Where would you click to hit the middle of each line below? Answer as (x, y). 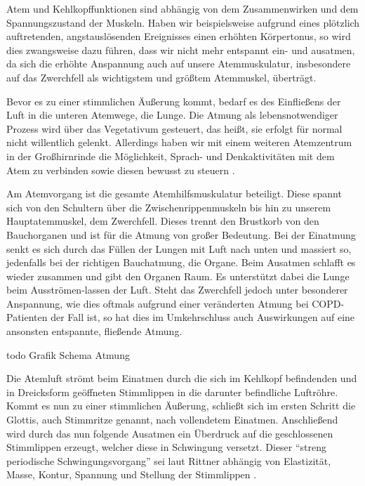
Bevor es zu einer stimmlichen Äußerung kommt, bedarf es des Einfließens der (174, 101)
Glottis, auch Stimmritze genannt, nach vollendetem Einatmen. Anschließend (172, 420)
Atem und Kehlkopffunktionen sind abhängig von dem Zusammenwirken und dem (182, 8)
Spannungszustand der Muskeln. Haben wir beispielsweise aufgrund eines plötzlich (183, 22)
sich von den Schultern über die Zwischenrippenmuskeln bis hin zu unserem (169, 207)
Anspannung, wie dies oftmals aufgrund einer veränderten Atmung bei (158, 303)
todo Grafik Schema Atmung (68, 354)
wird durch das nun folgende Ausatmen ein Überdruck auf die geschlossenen (170, 433)
